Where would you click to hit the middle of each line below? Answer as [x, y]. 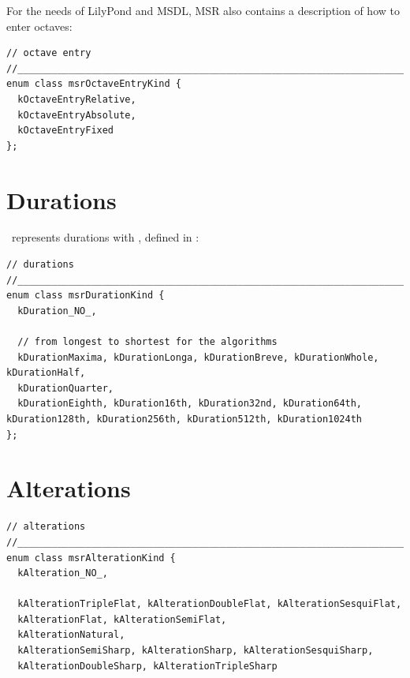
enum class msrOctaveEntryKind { [94, 84]
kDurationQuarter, [66, 388]
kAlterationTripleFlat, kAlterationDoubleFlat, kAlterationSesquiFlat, [210, 604]
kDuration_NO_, [57, 311]
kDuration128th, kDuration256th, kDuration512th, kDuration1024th [184, 419]
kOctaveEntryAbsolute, [77, 115]
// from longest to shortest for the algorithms [147, 342]
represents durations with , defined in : [105, 237]
